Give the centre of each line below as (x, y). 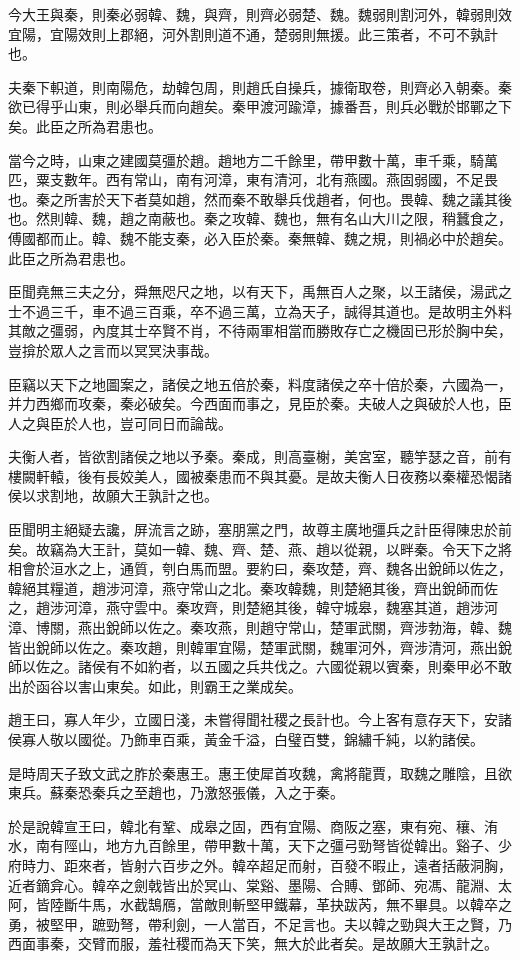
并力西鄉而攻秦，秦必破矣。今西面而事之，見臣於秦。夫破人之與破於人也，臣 (260, 403)
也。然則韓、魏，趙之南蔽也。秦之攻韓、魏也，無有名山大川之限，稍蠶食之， (260, 218)
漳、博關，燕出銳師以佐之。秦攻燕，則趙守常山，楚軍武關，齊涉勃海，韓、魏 (260, 627)
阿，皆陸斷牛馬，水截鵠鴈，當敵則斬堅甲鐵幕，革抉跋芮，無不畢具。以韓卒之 (260, 904)
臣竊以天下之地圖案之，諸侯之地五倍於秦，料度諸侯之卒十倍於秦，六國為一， (260, 383)
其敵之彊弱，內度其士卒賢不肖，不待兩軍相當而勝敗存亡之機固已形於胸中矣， (260, 330)
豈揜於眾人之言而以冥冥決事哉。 (113, 349)
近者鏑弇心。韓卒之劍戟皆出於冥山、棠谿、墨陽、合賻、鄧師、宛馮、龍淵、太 (260, 884)
